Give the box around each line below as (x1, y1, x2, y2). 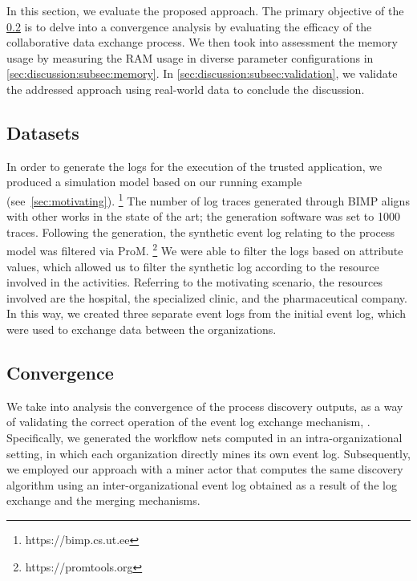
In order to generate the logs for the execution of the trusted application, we (6, 157, 383, 174)
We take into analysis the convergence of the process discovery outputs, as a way (6, 397, 403, 414)
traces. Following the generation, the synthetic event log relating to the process (6, 223, 395, 240)
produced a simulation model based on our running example (6, 173, 302, 190)
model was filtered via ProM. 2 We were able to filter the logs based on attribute (6, 240, 403, 259)
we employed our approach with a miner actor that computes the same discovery (6, 461, 403, 477)
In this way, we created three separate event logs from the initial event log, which (6, 305, 407, 322)
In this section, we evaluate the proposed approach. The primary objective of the (6, 2, 404, 18)
